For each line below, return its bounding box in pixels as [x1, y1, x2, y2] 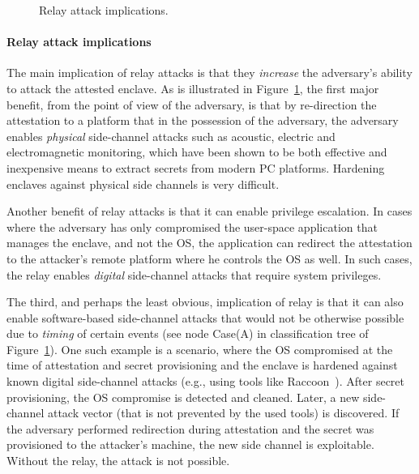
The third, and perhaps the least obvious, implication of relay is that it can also [6, 293, 404, 310]
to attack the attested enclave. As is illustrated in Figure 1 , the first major [6, 79, 379, 96]
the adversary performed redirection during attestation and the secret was [6, 420, 374, 437]
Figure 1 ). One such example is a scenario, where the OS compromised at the [6, 340, 393, 357]
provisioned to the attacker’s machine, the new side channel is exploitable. [6, 436, 374, 453]
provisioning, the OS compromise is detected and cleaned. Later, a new [6, 388, 360, 405]
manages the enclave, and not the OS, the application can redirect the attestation [6, 234, 413, 251]
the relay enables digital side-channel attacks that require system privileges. [6, 266, 382, 283]
